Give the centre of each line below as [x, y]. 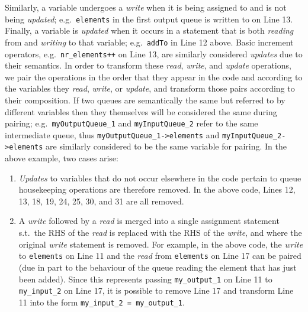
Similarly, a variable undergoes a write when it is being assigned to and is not [146, 7]
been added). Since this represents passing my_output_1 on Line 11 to [145, 279]
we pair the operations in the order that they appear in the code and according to [154, 77]
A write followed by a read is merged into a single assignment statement [149, 221]
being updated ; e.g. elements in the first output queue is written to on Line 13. [149, 19]
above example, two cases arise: [62, 158]
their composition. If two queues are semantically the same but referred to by [145, 100]
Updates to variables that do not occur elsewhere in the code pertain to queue [160, 178]
